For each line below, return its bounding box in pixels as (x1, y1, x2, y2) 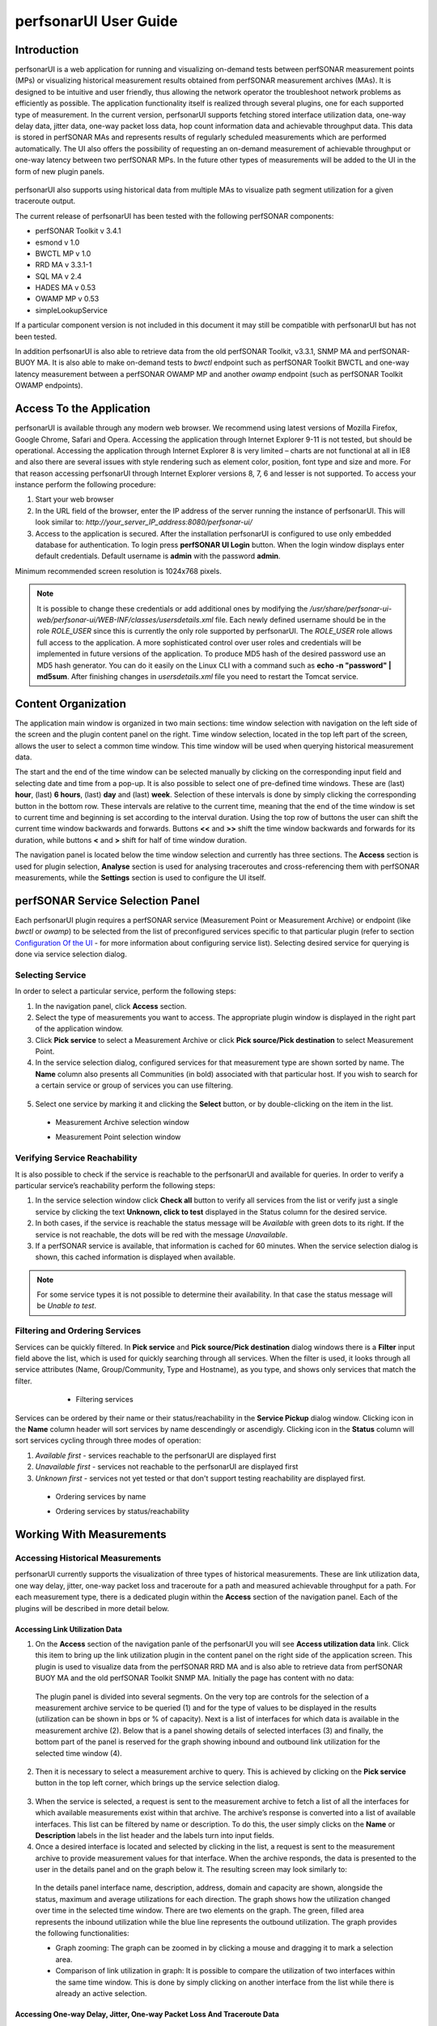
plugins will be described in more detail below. (15, 1603, 170, 1613)
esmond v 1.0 (35, 237, 80, 247)
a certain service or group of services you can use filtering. (35, 1080, 234, 1090)
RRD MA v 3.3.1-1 (35, 260, 92, 270)
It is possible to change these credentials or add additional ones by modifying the (36, 604, 308, 613)
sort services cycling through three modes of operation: (15, 1435, 202, 1446)
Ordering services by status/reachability (55, 1507, 189, 1516)
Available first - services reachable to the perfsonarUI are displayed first (35, 1451, 277, 1460)
